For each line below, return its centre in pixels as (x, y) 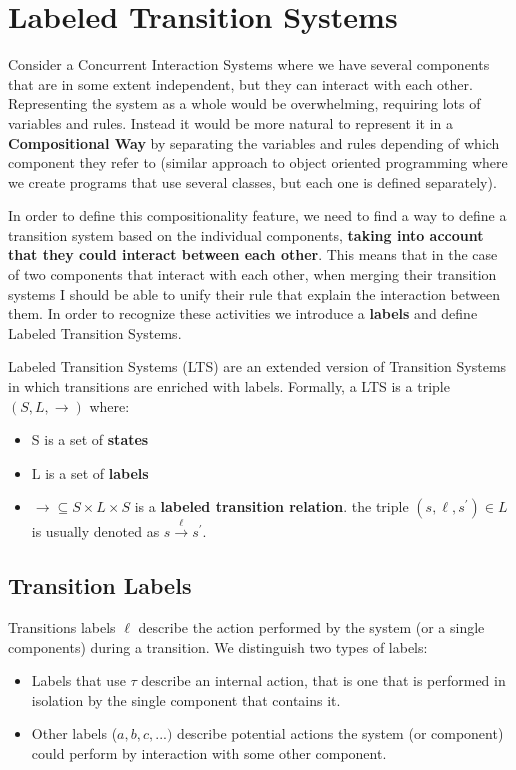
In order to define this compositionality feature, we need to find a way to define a (257, 215)
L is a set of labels (90, 472)
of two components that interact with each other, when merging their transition (252, 274)
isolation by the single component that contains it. (186, 699)
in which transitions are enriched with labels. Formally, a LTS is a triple (229, 386)
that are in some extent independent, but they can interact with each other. (240, 83)
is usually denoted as (95, 531)
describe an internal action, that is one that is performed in (323, 680)
